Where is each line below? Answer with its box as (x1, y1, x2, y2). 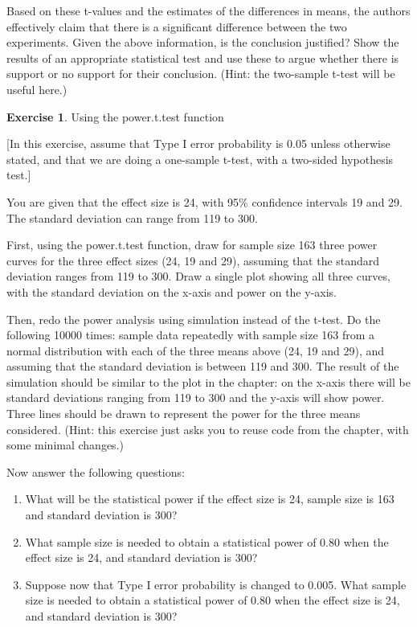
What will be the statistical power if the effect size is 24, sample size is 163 (25, 490, 395, 507)
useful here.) (6, 80, 67, 97)
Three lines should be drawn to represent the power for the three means (6, 405, 361, 422)
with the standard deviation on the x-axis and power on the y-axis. (6, 283, 337, 300)
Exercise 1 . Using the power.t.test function (6, 108, 224, 125)
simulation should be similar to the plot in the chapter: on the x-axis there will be (6, 373, 411, 390)
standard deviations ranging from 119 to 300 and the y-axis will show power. (6, 389, 385, 406)
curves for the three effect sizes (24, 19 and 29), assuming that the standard (6, 252, 380, 268)
